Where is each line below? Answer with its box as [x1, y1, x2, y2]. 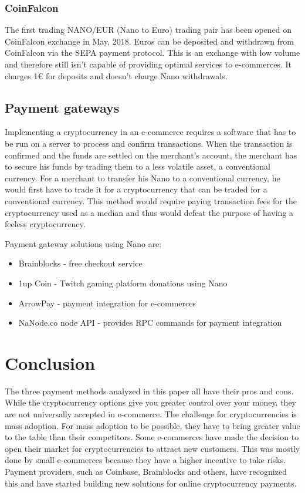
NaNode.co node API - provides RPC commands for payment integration [18, 316, 282, 329]
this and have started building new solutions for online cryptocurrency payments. [5, 477, 297, 489]
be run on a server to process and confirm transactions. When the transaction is [5, 137, 293, 149]
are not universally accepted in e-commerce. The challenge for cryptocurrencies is [5, 408, 297, 420]
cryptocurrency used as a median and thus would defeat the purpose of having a [5, 206, 294, 218]
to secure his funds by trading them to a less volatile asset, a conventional [5, 160, 270, 173]
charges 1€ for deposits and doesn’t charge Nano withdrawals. [5, 69, 228, 82]
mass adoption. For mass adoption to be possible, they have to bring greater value [5, 419, 300, 431]
